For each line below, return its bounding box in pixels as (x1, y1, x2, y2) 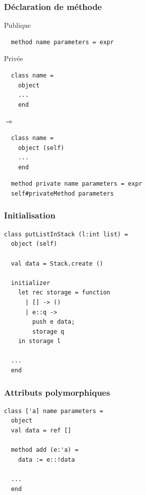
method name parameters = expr (11, 38, 114, 46)
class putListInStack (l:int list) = (4, 230, 128, 238)
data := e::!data (18, 456, 75, 463)
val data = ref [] (11, 427, 72, 434)
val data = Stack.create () (11, 260, 103, 267)
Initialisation (4, 209, 55, 221)
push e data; (32, 318, 75, 326)
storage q (32, 328, 64, 335)
